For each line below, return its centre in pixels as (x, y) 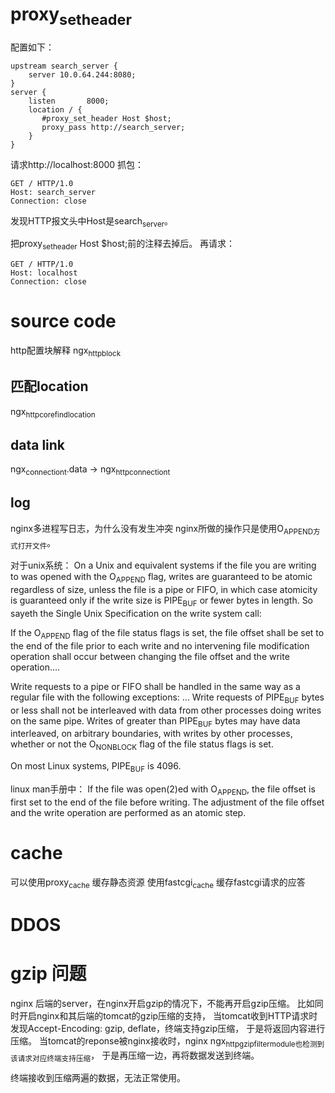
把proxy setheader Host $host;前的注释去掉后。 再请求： (123, 245)
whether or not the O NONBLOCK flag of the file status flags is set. (142, 745)
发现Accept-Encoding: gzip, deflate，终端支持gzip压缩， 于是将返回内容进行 (168, 1028)
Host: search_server (53, 192)
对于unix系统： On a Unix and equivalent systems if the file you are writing (163, 565)
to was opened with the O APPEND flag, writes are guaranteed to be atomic (161, 578)
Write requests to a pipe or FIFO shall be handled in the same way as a (155, 686)
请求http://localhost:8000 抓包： (77, 164)
